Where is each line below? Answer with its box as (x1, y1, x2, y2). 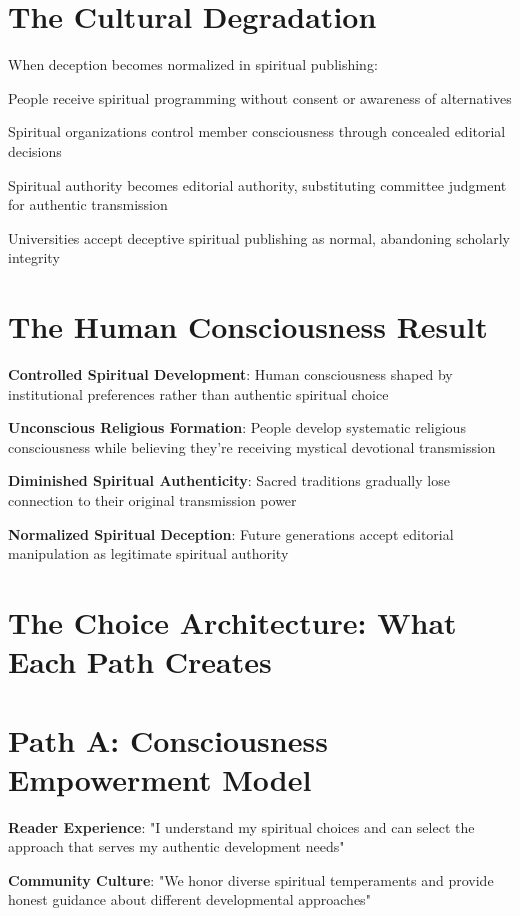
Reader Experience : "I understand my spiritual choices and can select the (8, 816, 475, 837)
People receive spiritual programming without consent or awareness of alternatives (8, 87, 512, 108)
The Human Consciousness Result (8, 306, 488, 347)
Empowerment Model (8, 758, 312, 799)
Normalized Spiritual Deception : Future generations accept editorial (8, 523, 454, 544)
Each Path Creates (8, 641, 272, 682)
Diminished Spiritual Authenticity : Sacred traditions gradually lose (8, 470, 450, 491)
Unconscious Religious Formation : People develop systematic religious (8, 417, 466, 438)
